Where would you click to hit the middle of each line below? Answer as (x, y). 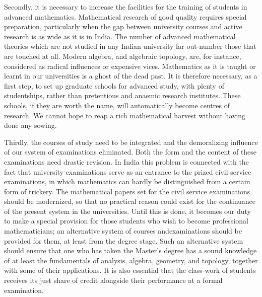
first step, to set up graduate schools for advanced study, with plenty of (114, 85)
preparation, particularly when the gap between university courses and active (123, 26)
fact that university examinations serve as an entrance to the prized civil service (128, 171)
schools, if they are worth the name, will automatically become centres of (117, 105)
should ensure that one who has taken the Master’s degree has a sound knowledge (130, 250)
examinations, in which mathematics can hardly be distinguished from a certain (127, 181)
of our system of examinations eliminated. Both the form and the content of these (130, 152)
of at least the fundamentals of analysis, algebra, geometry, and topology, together (131, 260)
